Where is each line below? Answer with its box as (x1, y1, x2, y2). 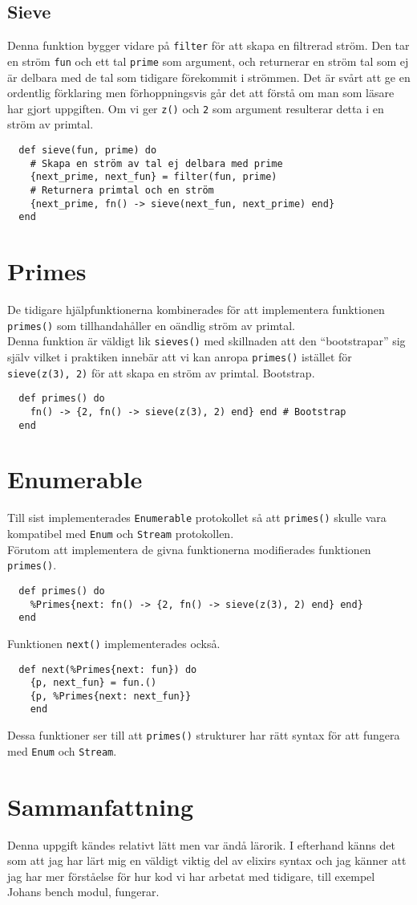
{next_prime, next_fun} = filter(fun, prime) (30, 171, 277, 183)
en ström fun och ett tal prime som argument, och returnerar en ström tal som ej (7, 52, 409, 69)
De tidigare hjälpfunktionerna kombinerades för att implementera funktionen (7, 301, 385, 318)
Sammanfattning (7, 789, 194, 822)
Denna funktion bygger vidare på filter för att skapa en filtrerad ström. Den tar (7, 37, 410, 54)
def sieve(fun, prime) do (18, 144, 157, 156)
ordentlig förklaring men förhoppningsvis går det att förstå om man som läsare (7, 84, 395, 101)
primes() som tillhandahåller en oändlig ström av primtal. (7, 316, 295, 333)
